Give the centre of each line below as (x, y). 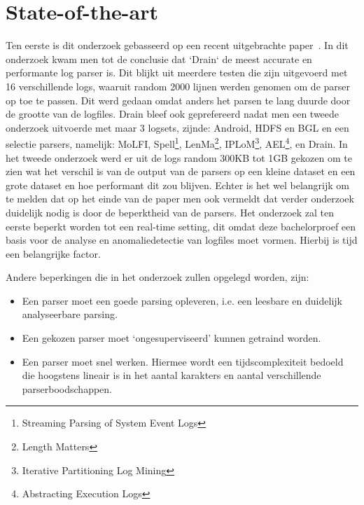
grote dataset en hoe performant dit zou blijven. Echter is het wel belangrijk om (177, 185)
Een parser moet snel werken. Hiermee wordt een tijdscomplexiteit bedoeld (183, 361)
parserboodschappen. (67, 388)
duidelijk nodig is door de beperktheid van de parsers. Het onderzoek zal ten (170, 212)
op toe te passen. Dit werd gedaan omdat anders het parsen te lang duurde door (178, 100)
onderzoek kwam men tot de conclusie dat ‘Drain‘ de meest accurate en (159, 58)
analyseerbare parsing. (70, 314)
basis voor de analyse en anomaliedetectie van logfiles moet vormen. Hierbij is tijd (182, 240)
